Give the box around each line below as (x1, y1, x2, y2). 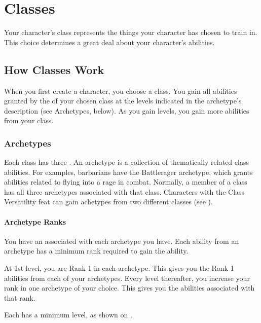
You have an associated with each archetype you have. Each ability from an (4, 235, 239, 246)
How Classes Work (4, 61, 104, 77)
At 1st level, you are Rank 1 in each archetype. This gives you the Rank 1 (4, 263, 234, 273)
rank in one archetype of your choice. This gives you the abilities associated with (4, 282, 255, 293)
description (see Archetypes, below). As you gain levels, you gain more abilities (4, 105, 249, 116)
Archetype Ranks (4, 216, 66, 227)
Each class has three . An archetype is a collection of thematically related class (4, 157, 249, 167)
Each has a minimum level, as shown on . (4, 309, 132, 320)
